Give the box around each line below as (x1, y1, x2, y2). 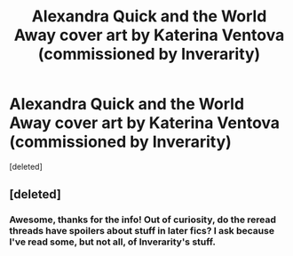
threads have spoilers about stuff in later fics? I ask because (9, 225, 275, 237)
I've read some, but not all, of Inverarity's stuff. (9, 236, 216, 248)
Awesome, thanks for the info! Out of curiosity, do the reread (9, 213, 277, 226)
